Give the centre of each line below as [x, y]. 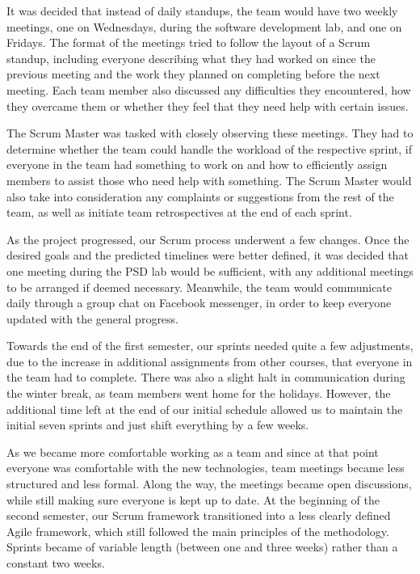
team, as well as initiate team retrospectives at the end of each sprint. [179, 212]
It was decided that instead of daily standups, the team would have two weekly [202, 11]
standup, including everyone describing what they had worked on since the [191, 58]
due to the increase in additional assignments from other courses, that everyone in [210, 361]
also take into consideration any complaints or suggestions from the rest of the [200, 196]
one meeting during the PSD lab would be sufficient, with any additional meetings [210, 270]
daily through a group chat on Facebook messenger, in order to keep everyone [199, 303]
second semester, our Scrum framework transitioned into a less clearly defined [199, 515]
